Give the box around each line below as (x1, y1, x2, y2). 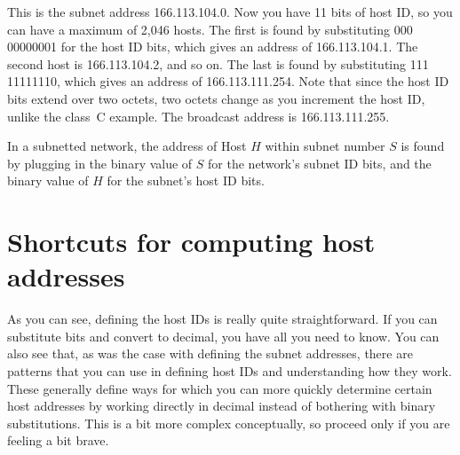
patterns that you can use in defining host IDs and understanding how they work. (7, 362, 452, 380)
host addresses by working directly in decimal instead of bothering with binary (7, 396, 436, 415)
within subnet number (265, 137, 385, 155)
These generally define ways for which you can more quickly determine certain (7, 379, 432, 397)
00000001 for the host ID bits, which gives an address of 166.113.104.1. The (7, 37, 418, 56)
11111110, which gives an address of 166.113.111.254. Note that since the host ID (7, 72, 449, 90)
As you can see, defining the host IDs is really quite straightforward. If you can (7, 310, 438, 328)
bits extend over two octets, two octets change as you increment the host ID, (7, 89, 425, 107)
